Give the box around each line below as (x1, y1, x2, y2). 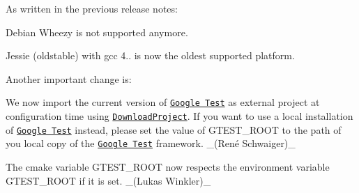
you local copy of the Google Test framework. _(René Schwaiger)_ (6, 136, 296, 150)
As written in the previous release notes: (6, 1, 178, 15)
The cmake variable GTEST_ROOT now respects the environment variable (6, 160, 330, 173)
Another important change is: (6, 71, 132, 86)
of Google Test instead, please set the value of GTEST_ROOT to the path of (6, 122, 342, 137)
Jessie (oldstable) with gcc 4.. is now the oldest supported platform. (6, 48, 295, 63)
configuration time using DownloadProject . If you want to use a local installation (6, 109, 353, 123)
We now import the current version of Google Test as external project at (6, 95, 320, 109)
